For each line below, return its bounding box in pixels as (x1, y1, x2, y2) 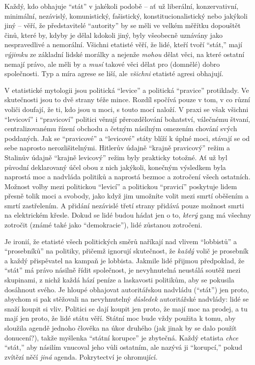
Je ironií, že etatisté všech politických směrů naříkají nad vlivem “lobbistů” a (4, 236, 237, 246)
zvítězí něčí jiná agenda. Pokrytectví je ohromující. (4, 351, 158, 362)
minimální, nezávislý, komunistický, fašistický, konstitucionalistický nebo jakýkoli (4, 10, 248, 21)
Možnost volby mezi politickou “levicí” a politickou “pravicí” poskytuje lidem (4, 181, 237, 191)
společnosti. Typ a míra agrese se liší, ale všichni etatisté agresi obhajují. (4, 68, 224, 79)
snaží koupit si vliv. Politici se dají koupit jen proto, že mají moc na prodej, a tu (4, 303, 248, 313)
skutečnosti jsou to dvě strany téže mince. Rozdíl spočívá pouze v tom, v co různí (4, 94, 250, 105)
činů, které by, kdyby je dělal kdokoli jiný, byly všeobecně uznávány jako (4, 29, 223, 40)
